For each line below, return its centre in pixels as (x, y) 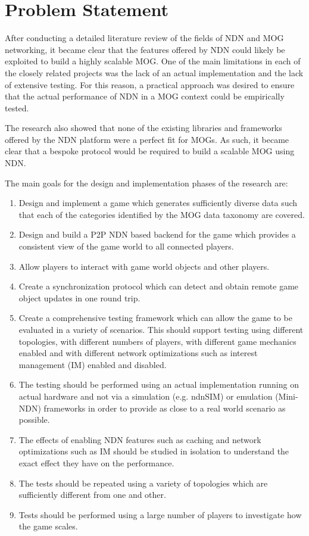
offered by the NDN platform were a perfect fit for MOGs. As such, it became (147, 139)
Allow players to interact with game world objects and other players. (144, 266)
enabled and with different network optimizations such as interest (138, 353)
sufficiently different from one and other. (92, 495)
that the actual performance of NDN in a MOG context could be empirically (145, 96)
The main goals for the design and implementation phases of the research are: (146, 183)
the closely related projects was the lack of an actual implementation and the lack (154, 72)
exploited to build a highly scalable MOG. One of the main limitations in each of (153, 61)
